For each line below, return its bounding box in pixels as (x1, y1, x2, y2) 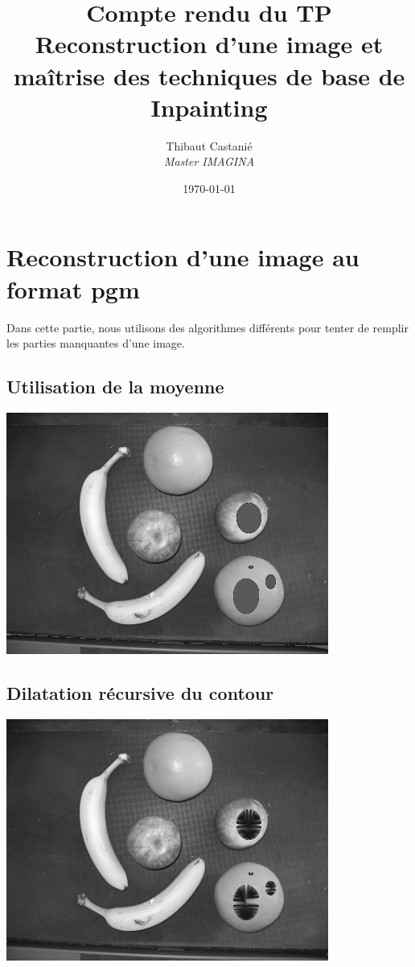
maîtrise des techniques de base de (13, 59, 405, 92)
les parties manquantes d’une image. (6, 335, 185, 352)
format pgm (6, 272, 140, 305)
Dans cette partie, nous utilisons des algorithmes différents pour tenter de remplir (6, 319, 409, 335)
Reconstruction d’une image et (35, 27, 384, 60)
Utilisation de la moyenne (6, 374, 224, 399)
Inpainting (150, 90, 268, 123)
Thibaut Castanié (166, 137, 253, 154)
